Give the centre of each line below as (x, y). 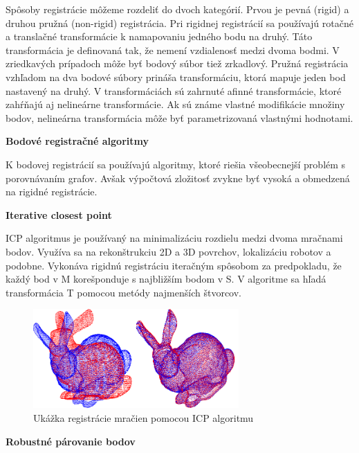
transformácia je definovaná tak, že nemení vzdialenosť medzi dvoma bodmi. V (173, 50)
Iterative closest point (59, 214)
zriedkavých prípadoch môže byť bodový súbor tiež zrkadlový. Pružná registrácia (177, 63)
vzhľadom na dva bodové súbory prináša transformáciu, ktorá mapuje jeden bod (176, 77)
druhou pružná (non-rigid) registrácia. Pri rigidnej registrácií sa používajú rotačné (179, 23)
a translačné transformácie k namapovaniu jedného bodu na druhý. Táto (159, 36)
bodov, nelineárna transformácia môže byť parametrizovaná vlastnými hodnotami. (179, 117)
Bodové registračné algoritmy (77, 141)
